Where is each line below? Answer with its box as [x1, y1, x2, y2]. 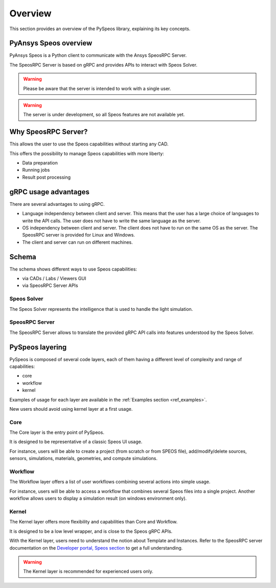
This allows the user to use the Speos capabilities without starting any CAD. [9, 141, 169, 147]
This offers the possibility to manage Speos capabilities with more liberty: [9, 150, 165, 156]
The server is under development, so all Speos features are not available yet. [23, 112, 185, 118]
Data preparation [22, 160, 58, 166]
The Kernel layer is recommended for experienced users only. [23, 569, 153, 575]
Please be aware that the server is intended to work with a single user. [23, 85, 171, 92]
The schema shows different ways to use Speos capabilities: [9, 266, 137, 272]
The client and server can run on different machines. [22, 239, 133, 245]
